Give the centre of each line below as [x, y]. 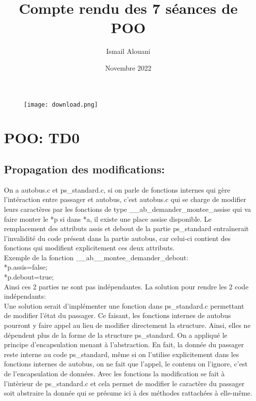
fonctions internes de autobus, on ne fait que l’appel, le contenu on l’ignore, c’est [126, 364]
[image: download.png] [61, 104]
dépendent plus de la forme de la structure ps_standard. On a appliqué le [116, 335]
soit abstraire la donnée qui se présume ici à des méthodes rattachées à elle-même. [128, 393]
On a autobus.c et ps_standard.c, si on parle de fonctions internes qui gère [117, 189]
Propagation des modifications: [84, 169]
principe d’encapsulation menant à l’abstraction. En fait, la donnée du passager [124, 344]
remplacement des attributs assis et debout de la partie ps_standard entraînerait [127, 228]
